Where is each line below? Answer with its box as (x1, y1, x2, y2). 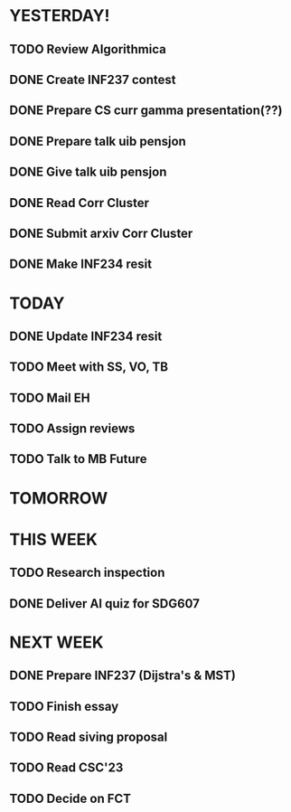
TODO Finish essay (9, 698, 119, 714)
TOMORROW (9, 487, 108, 508)
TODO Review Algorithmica (9, 42, 167, 57)
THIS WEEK (9, 529, 98, 550)
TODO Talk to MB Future (9, 451, 147, 467)
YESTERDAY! (9, 5, 110, 26)
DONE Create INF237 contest (9, 71, 176, 87)
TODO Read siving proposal (9, 729, 168, 744)
